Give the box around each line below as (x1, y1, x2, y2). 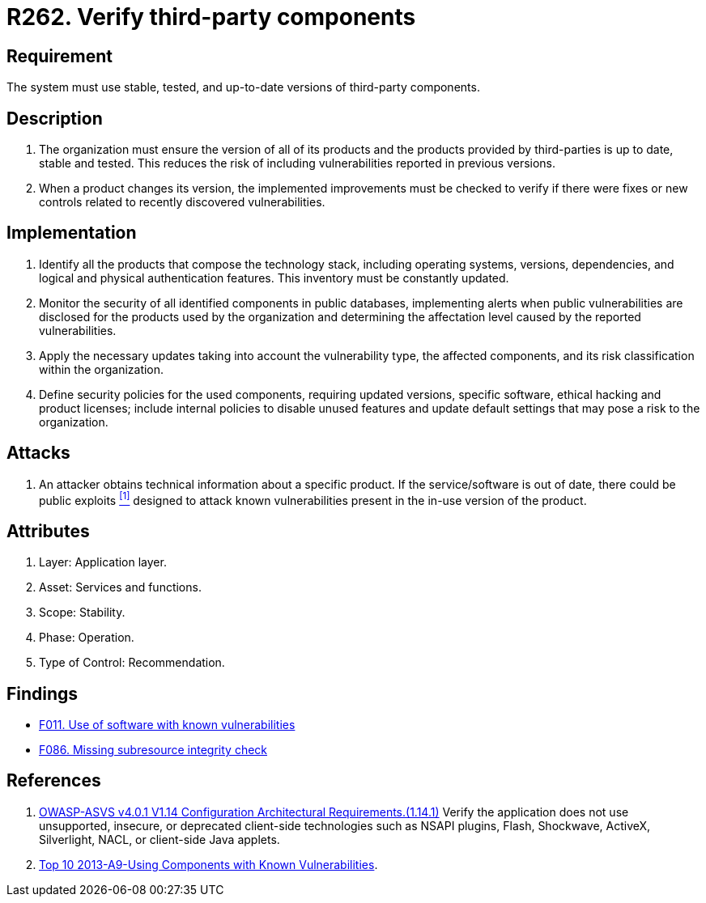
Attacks (6, 443, 70, 464)
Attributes (6, 520, 90, 541)
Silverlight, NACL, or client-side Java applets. (39, 832, 280, 846)
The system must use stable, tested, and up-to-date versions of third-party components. (6, 80, 480, 95)
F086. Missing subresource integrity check (39, 743, 268, 757)
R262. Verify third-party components (6, 3, 416, 31)
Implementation (6, 223, 137, 244)
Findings (6, 683, 79, 704)
